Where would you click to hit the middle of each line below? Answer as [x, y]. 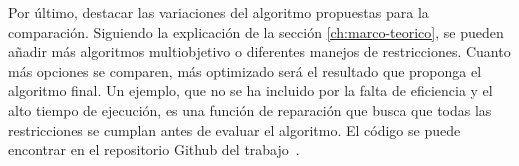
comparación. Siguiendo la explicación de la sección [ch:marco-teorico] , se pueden [256, 31]
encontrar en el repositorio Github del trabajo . [154, 149]
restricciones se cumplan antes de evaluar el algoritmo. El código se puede [234, 129]
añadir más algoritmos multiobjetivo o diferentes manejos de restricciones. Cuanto [259, 51]
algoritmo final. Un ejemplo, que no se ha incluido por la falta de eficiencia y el [250, 90]
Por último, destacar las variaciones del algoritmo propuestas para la [218, 12]
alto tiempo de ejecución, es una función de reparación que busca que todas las [250, 109]
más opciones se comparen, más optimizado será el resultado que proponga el [245, 70]
